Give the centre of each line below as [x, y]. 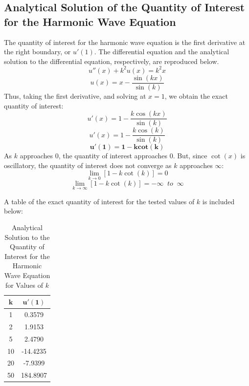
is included [218, 201]
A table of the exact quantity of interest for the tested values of [99, 201]
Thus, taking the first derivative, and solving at [75, 96]
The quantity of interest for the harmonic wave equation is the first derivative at [125, 42]
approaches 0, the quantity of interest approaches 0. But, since [113, 156]
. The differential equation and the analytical [162, 52]
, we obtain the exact [196, 96]
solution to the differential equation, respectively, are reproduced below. [112, 61]
